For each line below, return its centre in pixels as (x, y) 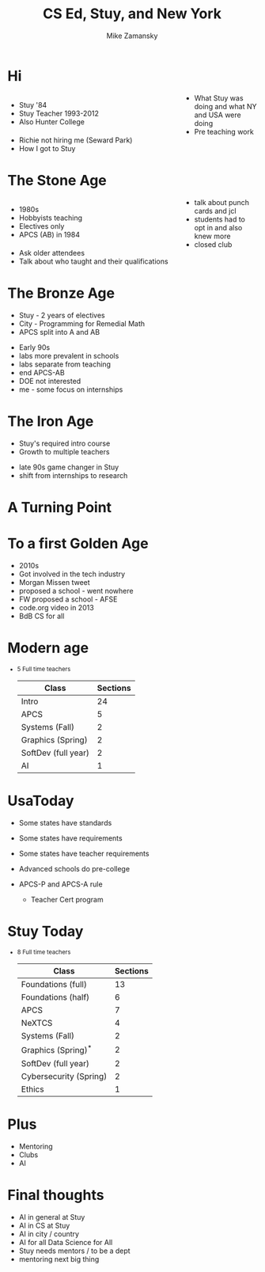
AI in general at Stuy (52, 1217)
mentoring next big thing (59, 1259)
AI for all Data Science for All (66, 1242)
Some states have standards (65, 822)
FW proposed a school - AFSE (68, 599)
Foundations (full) (54, 985)
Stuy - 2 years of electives (62, 315)
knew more (212, 236)
